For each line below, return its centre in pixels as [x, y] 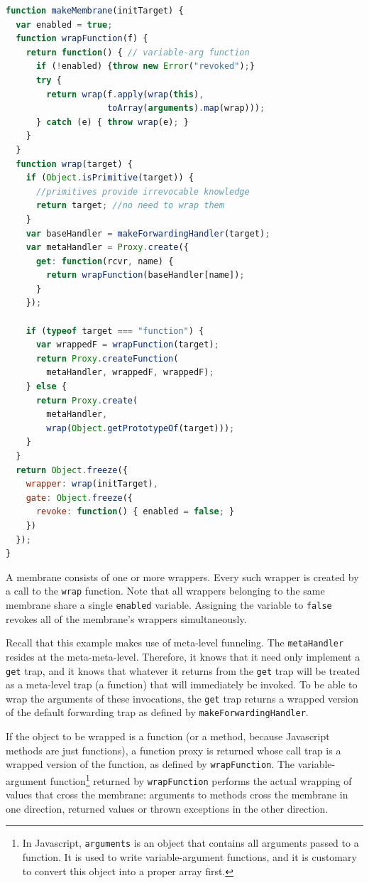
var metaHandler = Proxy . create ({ [107, 248]
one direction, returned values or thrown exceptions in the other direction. [167, 808]
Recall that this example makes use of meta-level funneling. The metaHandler [175, 643]
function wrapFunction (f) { [82, 39]
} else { [46, 387]
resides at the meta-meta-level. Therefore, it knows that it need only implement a [183, 656]
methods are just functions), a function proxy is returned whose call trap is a [174, 750]
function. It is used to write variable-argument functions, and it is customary [189, 857]
